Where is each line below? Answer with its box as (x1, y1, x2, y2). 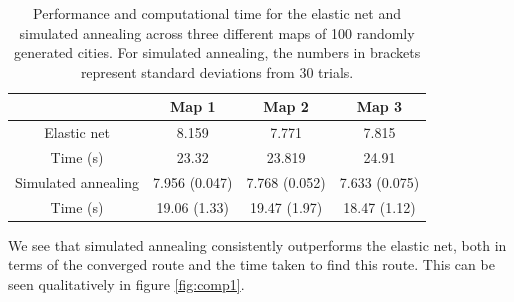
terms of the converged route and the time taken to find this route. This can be (8, 254, 495, 275)
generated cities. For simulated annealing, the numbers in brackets (13, 42, 421, 63)
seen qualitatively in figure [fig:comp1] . (8, 274, 245, 295)
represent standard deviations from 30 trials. (80, 61, 354, 82)
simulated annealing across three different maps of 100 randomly (19, 22, 415, 43)
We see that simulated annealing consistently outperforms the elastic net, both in (8, 234, 507, 255)
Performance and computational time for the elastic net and (33, 3, 401, 23)
